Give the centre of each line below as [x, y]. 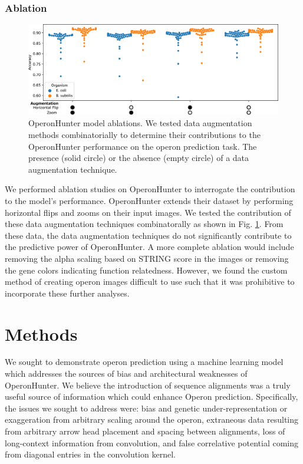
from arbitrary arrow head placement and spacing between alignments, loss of [145, 431]
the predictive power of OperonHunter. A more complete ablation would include [149, 247]
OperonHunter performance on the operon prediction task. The [143, 146]
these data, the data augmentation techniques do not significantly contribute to [148, 235]
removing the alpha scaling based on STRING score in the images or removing [147, 258]
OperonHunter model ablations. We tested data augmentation [140, 123]
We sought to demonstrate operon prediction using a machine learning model [144, 362]
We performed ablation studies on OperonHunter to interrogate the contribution [150, 189]
